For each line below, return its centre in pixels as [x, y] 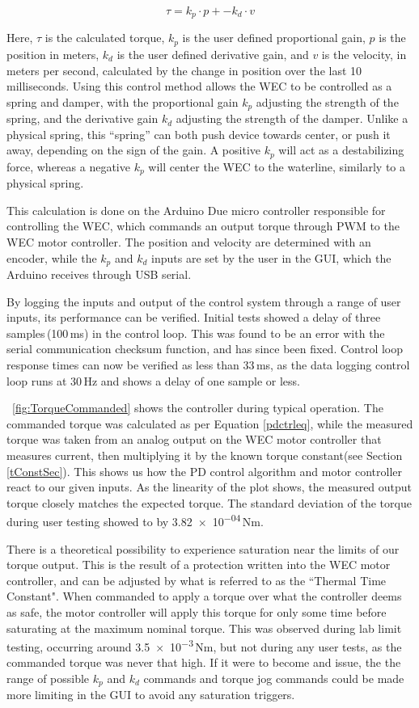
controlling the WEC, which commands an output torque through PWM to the [203, 226]
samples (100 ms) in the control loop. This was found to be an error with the [196, 333]
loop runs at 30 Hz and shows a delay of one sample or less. [153, 380]
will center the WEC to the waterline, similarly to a [277, 166]
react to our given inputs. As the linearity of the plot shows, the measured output [209, 487]
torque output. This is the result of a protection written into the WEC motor [199, 565]
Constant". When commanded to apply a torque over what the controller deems [204, 596]
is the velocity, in [364, 54]
